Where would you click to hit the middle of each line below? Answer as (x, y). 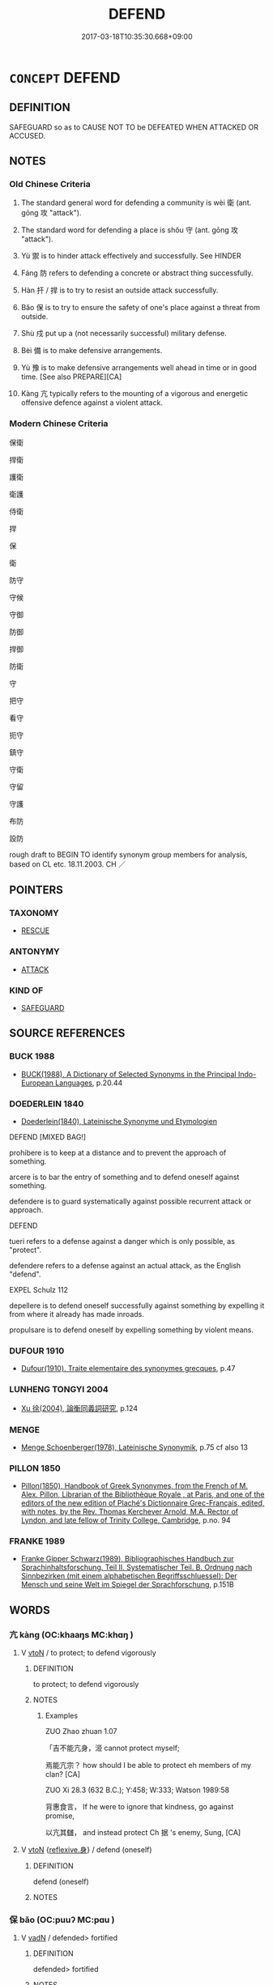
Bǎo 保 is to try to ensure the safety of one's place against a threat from (140, 308)
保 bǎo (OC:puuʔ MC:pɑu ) (62, 1920)
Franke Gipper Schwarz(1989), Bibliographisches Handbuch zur (127, 1559)
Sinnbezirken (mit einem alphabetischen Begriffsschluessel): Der (129, 1576)
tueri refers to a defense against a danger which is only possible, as (122, 1241)
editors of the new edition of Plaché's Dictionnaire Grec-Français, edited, (143, 1503)
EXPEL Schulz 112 (38, 1290)
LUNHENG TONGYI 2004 (59, 1390)
